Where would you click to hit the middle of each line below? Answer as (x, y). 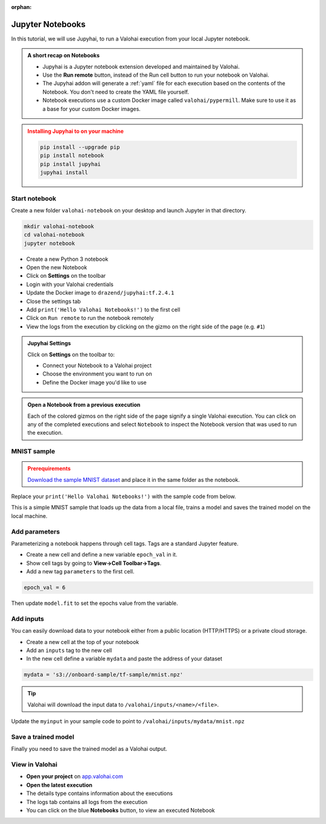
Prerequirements (49, 468)
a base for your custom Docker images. (92, 109)
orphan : (21, 7)
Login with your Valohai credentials (70, 284)
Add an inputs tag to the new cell (69, 650)
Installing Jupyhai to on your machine (75, 131)
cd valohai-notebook (54, 235)
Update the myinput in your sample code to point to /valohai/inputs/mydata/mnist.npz (128, 721)
